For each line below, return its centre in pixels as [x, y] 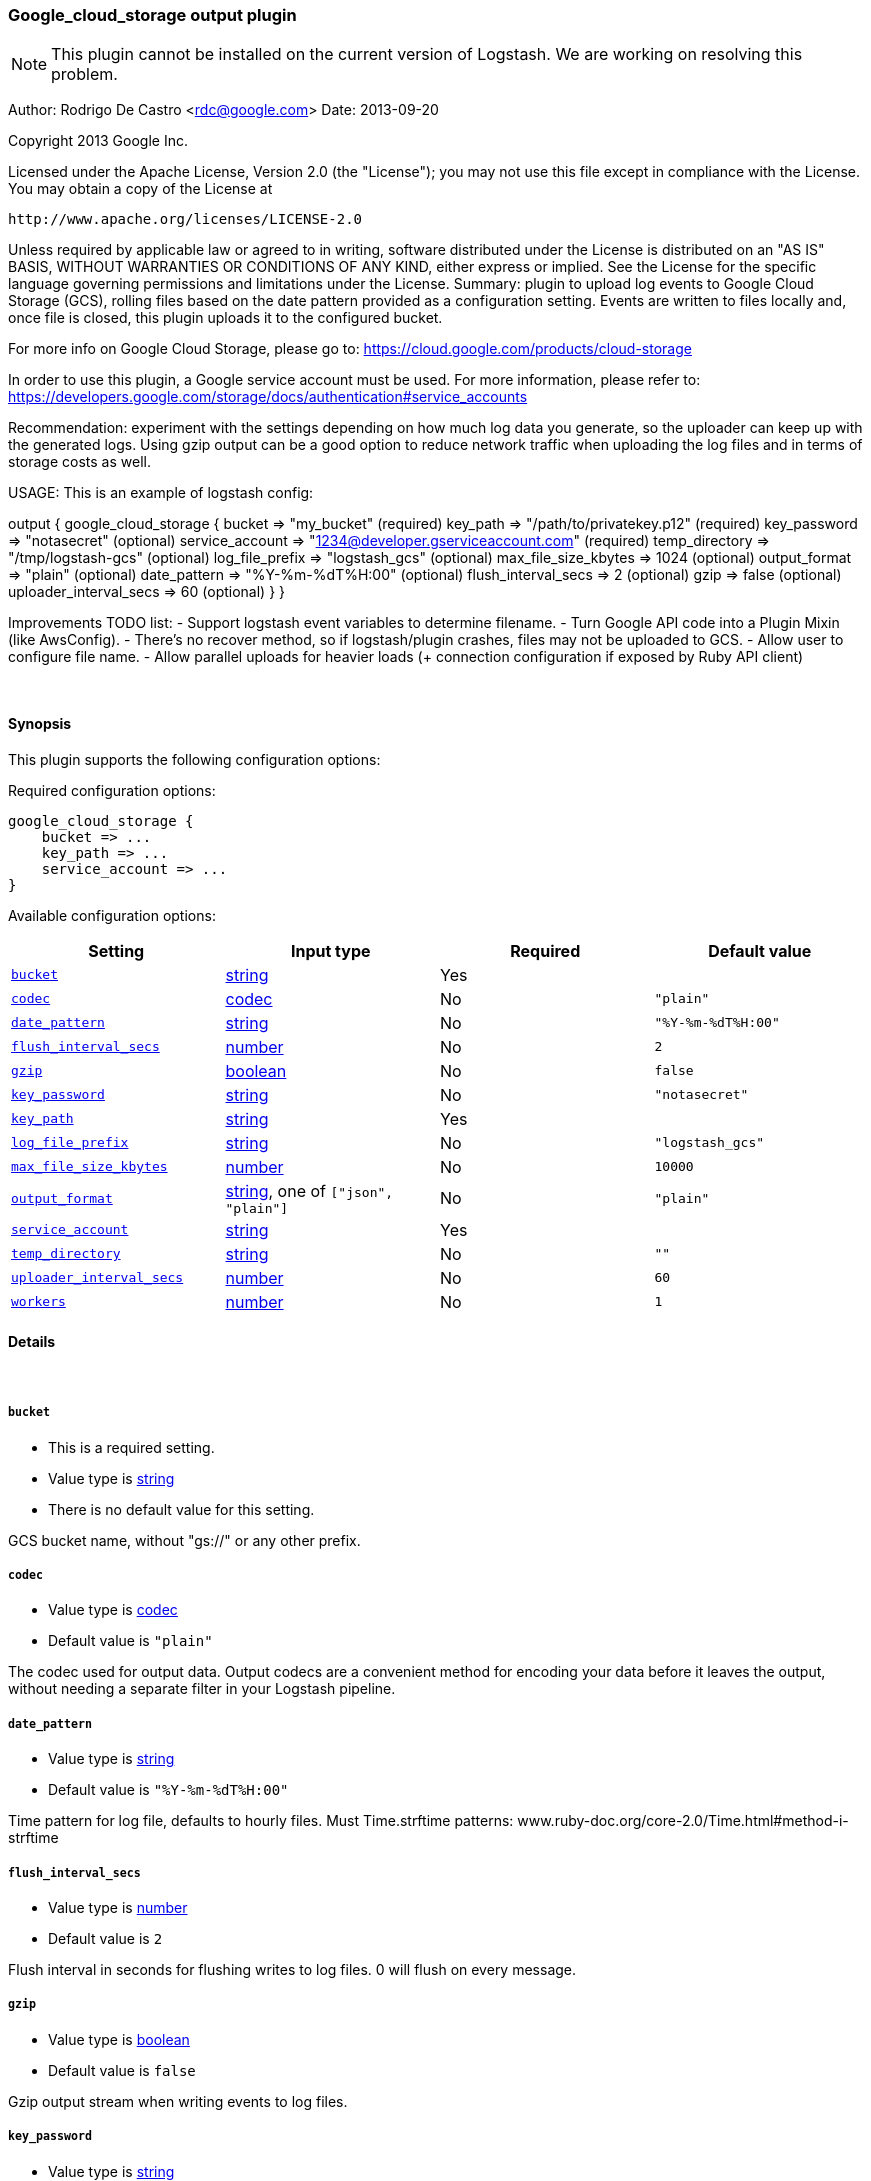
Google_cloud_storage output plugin [152, 15]
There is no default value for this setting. [181, 1509]
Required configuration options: [112, 790]
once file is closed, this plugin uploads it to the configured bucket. [225, 318]
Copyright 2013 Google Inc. [98, 141]
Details [32, 1342]
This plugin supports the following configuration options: [194, 759]
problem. [84, 74]
